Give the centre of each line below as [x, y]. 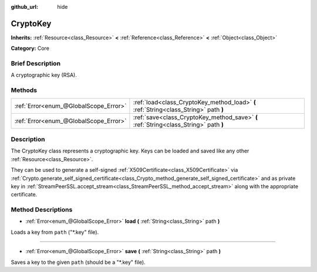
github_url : [24, 7]
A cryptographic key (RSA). [44, 75]
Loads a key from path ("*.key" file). [55, 232]
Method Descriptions [42, 210]
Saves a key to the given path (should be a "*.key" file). [78, 262]
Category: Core [30, 48]
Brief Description [36, 63]
